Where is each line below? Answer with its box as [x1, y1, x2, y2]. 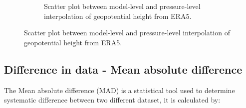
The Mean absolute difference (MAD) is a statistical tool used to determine [4, 85, 235, 95]
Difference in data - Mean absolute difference [4, 61, 243, 77]
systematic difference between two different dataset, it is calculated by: [4, 95, 221, 105]
